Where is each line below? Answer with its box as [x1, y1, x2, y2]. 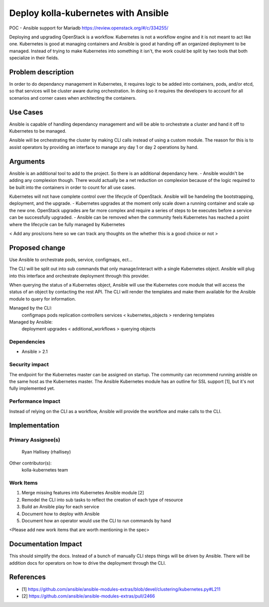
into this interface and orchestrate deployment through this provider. [9, 273, 149, 279]
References [9, 573, 46, 582]
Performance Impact [9, 398, 61, 405]
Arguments [9, 157, 45, 165]
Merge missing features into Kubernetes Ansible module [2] [21, 490, 144, 496]
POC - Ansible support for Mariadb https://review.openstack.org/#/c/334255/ [9, 25, 169, 31]
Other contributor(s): [9, 460, 52, 466]
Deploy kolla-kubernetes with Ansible [9, 7, 169, 18]
